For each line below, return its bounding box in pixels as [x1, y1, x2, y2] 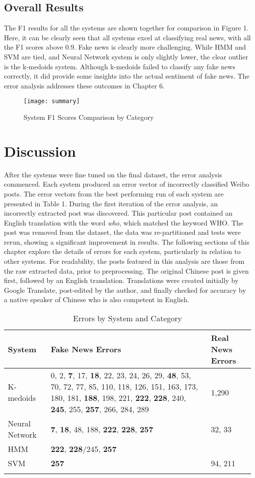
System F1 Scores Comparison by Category [24, 112, 154, 122]
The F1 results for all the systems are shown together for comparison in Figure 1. [4, 23, 249, 33]
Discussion [4, 141, 76, 161]
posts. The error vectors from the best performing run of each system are [4, 188, 224, 198]
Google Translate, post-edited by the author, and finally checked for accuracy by [4, 284, 246, 295]
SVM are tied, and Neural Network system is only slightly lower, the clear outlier [4, 51, 248, 61]
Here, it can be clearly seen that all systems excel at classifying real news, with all [4, 32, 251, 42]
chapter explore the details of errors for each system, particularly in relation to [4, 246, 241, 256]
